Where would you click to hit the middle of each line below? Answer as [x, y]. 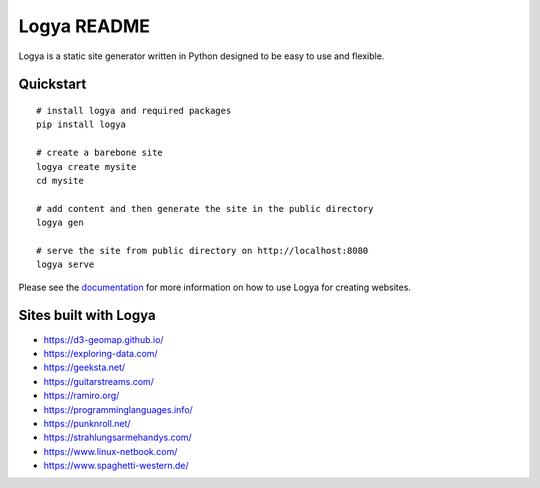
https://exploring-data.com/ [101, 353]
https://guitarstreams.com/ [99, 381]
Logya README [84, 26]
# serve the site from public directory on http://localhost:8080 [202, 250]
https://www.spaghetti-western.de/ [116, 466]
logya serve [65, 264]
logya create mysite [86, 166]
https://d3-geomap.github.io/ [103, 339]
